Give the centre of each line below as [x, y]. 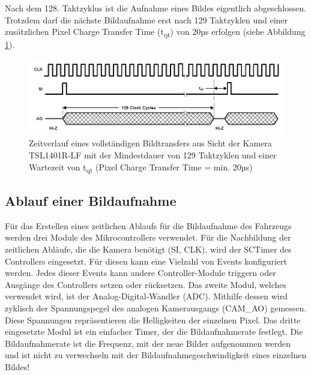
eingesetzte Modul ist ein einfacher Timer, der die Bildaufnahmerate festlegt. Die [154, 331]
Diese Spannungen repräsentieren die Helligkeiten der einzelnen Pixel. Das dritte [153, 319]
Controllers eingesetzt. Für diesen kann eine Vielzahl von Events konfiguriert [146, 261]
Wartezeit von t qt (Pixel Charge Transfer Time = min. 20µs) [141, 167]
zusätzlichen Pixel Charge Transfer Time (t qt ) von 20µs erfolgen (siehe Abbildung [155, 32]
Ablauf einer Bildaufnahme [91, 201]
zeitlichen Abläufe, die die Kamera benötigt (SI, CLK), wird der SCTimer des [148, 249]
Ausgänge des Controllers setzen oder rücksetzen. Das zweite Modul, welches [146, 284]
